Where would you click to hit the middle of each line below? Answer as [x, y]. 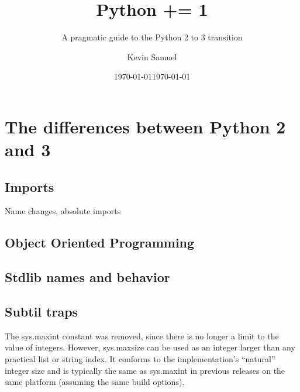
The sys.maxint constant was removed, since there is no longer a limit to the [142, 336]
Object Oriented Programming [100, 243]
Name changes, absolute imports [63, 211]
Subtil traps [42, 312]
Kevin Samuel [152, 56]
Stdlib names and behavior [87, 277]
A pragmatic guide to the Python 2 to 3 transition [152, 37]
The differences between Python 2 [145, 126]
